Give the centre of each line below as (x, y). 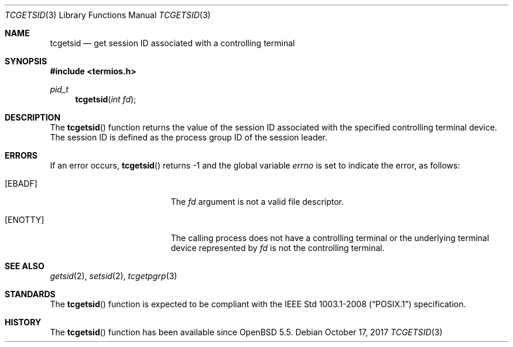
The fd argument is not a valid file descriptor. (257, 202)
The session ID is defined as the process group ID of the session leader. (189, 137)
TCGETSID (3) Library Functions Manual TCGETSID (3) (108, 15)
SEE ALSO (25, 266)
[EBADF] (21, 183)
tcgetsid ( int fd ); (106, 99)
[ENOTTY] (25, 220)
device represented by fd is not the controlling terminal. (278, 248)
